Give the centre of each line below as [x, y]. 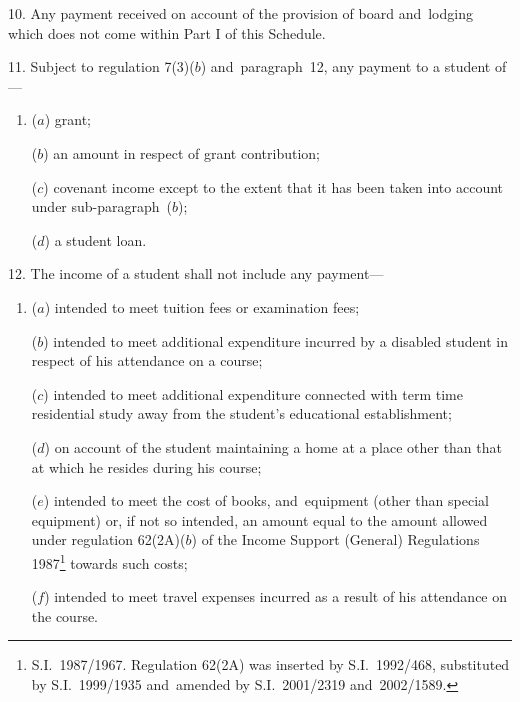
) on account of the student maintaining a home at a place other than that [273, 446]
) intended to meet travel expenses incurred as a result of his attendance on [276, 596]
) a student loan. [95, 239]
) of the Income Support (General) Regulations [335, 539]
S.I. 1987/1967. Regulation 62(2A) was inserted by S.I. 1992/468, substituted [270, 664]
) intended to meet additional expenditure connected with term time [253, 393]
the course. [65, 615]
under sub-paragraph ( [102, 206]
